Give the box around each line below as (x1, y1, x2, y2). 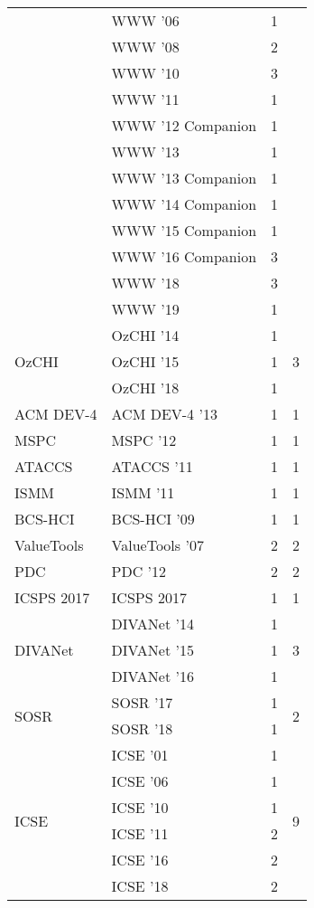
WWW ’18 (111, 272, 180, 293)
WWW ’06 (111, 10, 180, 31)
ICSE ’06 (111, 771, 169, 791)
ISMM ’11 (111, 482, 175, 503)
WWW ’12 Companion (111, 115, 257, 136)
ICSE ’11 (111, 823, 169, 844)
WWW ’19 (111, 298, 180, 319)
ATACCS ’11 (111, 456, 193, 477)
